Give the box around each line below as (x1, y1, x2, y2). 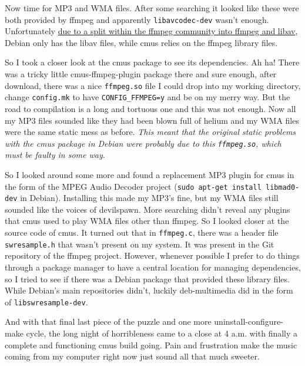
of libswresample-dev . (5, 295, 88, 308)
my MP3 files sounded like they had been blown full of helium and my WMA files (5, 114, 299, 126)
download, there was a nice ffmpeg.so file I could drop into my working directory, (5, 79, 301, 91)
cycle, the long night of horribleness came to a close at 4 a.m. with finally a (26, 327, 298, 339)
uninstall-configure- (214, 315, 283, 328)
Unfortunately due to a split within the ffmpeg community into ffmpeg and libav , (5, 25, 298, 37)
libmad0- (265, 183, 300, 192)
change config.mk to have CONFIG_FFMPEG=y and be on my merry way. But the (5, 91, 290, 103)
